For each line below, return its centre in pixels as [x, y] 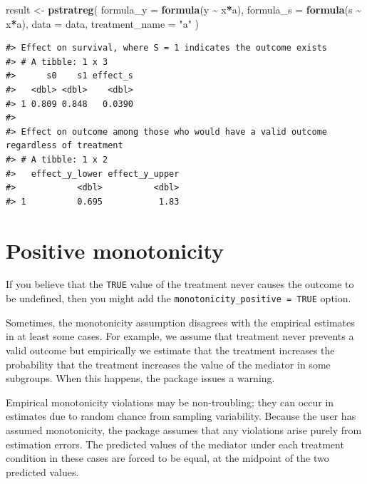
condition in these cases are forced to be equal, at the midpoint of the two [167, 458]
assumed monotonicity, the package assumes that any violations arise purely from [184, 429]
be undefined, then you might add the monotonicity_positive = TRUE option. [179, 298]
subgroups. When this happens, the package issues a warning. [140, 378]
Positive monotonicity [115, 250]
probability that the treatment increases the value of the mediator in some [168, 364]
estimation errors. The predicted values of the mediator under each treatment [175, 444]
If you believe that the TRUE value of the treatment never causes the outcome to [180, 284]
